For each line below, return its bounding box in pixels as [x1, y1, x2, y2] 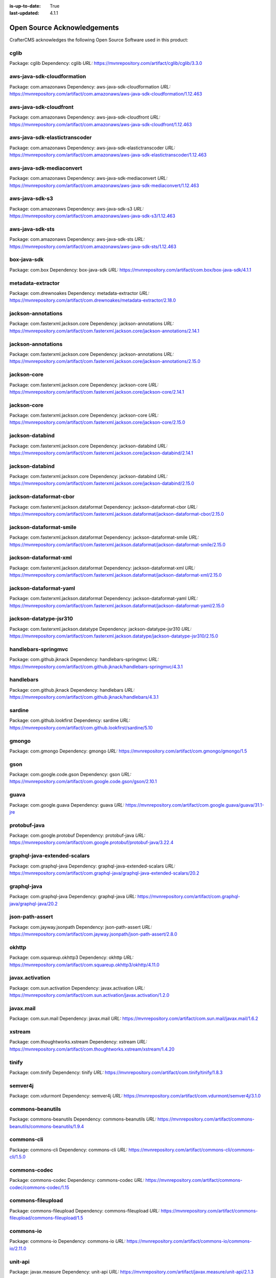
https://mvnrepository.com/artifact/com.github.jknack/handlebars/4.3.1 [9, 694, 158, 700]
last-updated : [9, 10, 39, 16]
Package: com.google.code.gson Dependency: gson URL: [9, 771, 131, 778]
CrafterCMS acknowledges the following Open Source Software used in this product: [9, 37, 189, 43]
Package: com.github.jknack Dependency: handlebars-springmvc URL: [9, 656, 159, 663]
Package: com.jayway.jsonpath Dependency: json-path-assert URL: [9, 924, 152, 930]
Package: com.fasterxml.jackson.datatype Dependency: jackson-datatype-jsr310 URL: [9, 626, 192, 632]
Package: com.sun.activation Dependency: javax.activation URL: [9, 985, 145, 991]
